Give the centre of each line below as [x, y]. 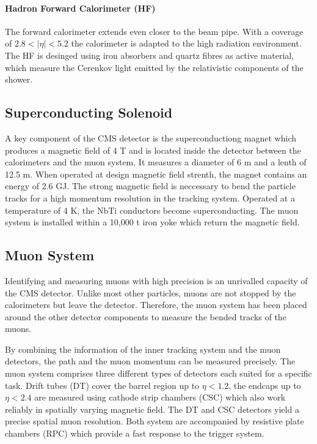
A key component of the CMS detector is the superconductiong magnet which [151, 137]
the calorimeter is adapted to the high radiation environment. [186, 43]
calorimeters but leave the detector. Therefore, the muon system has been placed [156, 305]
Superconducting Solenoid [89, 112]
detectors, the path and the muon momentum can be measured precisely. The [150, 361]
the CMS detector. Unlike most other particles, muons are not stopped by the [151, 292]
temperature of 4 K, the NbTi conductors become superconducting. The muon [152, 210]
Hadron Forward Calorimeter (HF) [80, 8]
